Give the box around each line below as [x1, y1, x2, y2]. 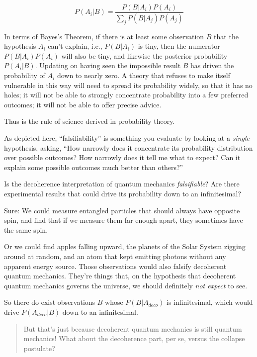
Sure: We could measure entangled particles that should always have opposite [4, 205, 240, 215]
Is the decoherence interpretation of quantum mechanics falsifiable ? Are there [4, 178, 240, 189]
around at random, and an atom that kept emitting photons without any [4, 251, 226, 261]
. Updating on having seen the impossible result [35, 60, 181, 71]
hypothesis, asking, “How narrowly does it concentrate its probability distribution [4, 142, 253, 153]
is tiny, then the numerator [138, 41, 220, 51]
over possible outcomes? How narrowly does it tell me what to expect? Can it [4, 152, 241, 163]
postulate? [23, 343, 55, 353]
